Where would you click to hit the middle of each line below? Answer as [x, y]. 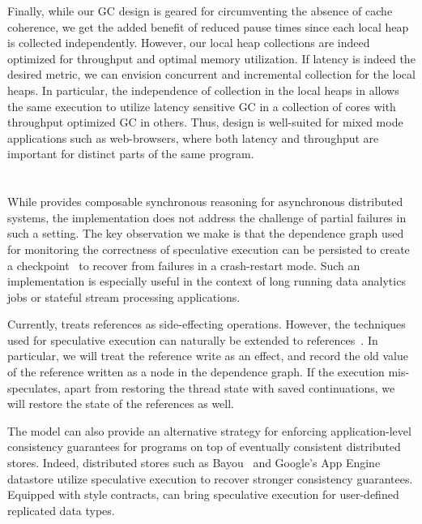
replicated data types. [61, 510]
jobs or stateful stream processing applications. [124, 296]
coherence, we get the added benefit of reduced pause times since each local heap [208, 26]
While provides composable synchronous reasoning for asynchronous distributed [205, 202]
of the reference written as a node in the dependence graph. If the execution [196, 372]
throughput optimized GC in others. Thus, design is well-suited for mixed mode [205, 122]
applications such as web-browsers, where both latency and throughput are [193, 137]
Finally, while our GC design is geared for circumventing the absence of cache [200, 11]
